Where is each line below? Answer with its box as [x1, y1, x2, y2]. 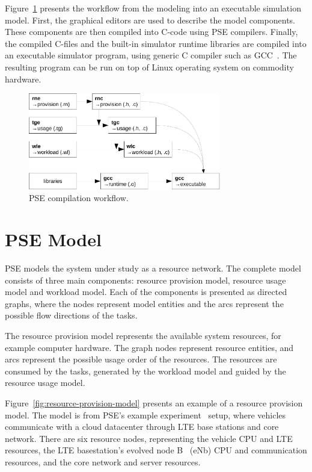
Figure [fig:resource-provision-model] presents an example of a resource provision [5, 396, 303, 409]
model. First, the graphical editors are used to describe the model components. [5, 13, 295, 26]
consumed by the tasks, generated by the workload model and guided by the [5, 364, 286, 377]
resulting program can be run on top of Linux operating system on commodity [5, 60, 294, 73]
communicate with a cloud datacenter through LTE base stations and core [5, 420, 279, 433]
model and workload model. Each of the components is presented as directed [5, 285, 287, 298]
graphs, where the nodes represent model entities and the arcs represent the [5, 297, 284, 309]
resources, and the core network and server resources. [5, 455, 201, 468]
